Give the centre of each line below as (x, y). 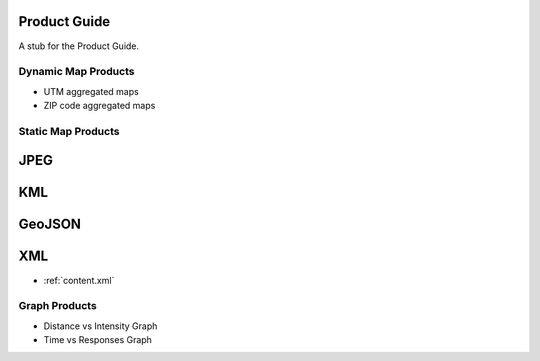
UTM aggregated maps (91, 91)
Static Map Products (69, 131)
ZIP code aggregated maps (99, 106)
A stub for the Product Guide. (79, 46)
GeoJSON (50, 224)
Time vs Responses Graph (97, 340)
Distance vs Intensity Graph (100, 326)
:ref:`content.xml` (79, 280)
